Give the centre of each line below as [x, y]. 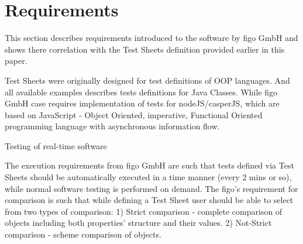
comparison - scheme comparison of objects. [83, 234]
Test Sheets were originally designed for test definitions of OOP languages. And [147, 80]
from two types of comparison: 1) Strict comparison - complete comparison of [144, 211]
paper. [16, 61]
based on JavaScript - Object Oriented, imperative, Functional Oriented [134, 114]
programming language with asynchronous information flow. [112, 126]
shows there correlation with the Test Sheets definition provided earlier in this [145, 49]
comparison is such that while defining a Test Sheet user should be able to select [149, 200]
